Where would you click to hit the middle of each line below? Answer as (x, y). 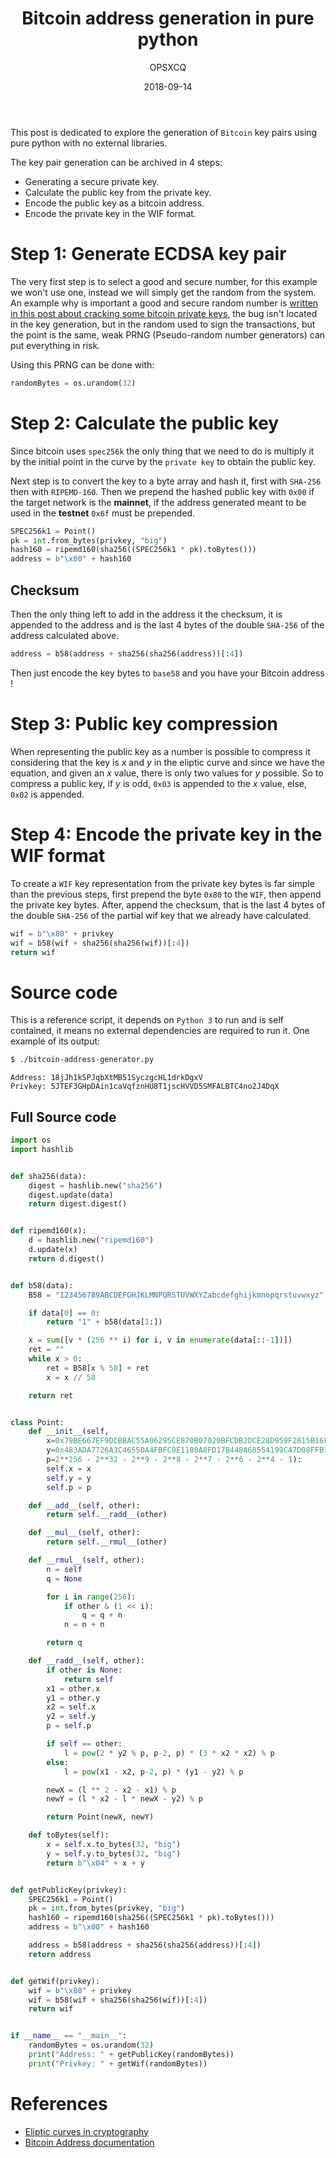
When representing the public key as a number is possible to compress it (160, 751)
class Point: (37, 1422)
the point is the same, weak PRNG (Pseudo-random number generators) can (168, 334)
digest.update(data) (71, 1195)
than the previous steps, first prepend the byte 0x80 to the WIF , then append (166, 894)
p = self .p (69, 1726)
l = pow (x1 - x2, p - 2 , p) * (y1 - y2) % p (153, 1772)
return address (60, 1954)
